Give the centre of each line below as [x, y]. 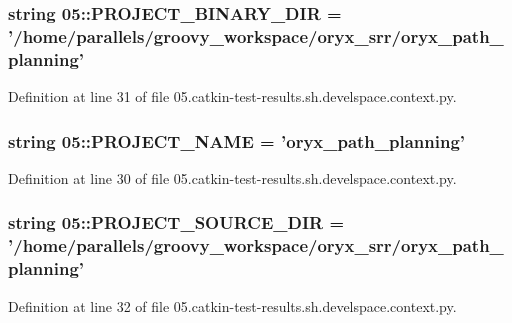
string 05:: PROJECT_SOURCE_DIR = [176, 222]
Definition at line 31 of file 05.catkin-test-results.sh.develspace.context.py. [232, 96]
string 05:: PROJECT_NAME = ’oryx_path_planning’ [237, 140]
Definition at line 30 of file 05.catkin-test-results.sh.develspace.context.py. [232, 177]
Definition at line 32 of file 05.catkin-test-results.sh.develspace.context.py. [232, 305]
